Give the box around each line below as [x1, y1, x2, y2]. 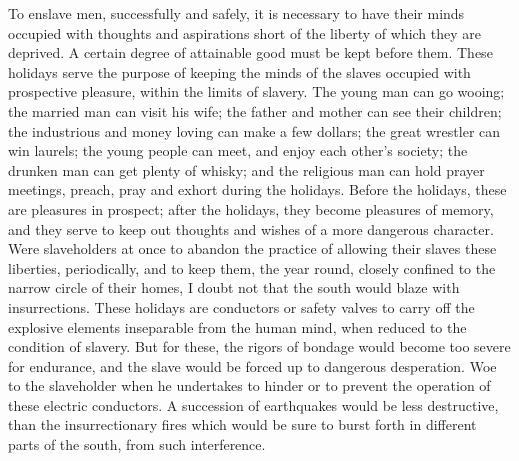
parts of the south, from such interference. [8, 434, 266, 455]
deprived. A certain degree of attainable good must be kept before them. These [8, 42, 493, 63]
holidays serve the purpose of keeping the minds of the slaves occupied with [8, 61, 471, 82]
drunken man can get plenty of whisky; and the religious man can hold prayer [8, 159, 485, 180]
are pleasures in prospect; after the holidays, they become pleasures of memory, [8, 198, 494, 219]
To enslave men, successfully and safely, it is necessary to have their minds [8, 3, 465, 23]
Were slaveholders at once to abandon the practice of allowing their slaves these [8, 238, 497, 259]
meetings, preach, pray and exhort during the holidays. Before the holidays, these [8, 179, 507, 200]
